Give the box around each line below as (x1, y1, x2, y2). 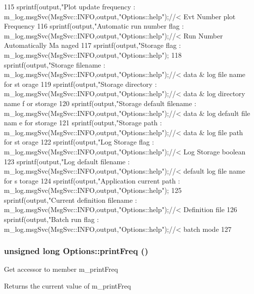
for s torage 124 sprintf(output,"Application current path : (4, 175, 180, 185)
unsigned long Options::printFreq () (4, 245, 148, 257)
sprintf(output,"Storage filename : (4, 59, 106, 70)
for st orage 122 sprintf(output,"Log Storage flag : (4, 137, 154, 147)
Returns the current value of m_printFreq (4, 281, 131, 291)
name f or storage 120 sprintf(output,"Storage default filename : (4, 98, 196, 108)
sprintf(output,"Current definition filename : (4, 194, 137, 205)
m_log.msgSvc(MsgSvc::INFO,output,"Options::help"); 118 (4, 49, 182, 60)
